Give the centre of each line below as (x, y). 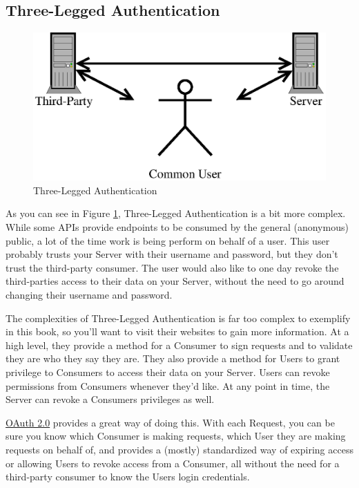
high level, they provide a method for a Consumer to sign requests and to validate (179, 345)
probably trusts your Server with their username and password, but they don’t (172, 254)
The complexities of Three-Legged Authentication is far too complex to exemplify (178, 318)
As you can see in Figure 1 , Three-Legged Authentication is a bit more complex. (176, 213)
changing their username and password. (89, 295)
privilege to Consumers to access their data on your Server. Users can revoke (168, 372)
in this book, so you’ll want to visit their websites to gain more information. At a (177, 331)
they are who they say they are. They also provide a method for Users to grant (173, 358)
